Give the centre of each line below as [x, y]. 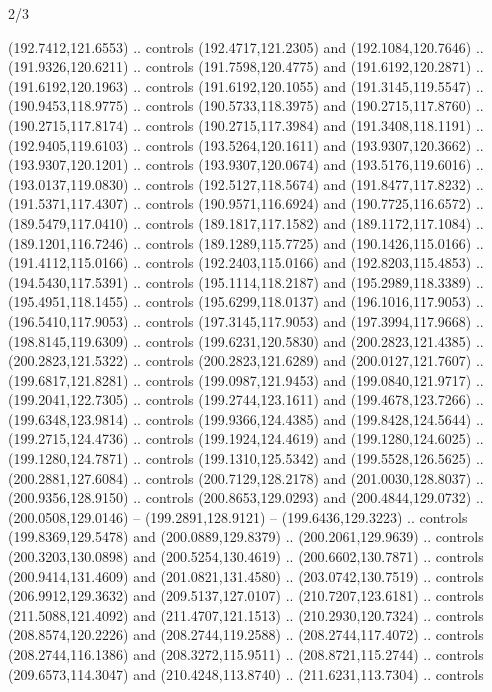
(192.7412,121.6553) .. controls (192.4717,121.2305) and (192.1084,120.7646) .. [246, 46]
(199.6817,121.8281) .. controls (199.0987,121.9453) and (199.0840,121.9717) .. [246, 379]
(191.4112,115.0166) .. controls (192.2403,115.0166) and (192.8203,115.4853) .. [246, 262]
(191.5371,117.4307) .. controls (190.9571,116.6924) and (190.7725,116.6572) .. [246, 203]
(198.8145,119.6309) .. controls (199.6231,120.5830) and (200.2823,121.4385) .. [246, 340]
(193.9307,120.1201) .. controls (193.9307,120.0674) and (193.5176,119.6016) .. [246, 164]
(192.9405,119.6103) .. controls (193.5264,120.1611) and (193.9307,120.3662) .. [246, 144]
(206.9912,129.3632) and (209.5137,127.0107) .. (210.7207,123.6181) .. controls [246, 595]
